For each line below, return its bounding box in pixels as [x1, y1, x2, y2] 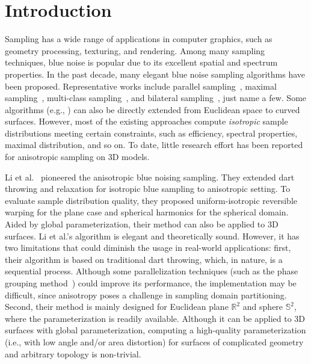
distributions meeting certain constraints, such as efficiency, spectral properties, [5, 126, 298, 139]
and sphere [242, 300, 283, 313]
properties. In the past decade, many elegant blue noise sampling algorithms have [5, 67, 306, 80]
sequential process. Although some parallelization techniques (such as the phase [5, 265, 298, 277]
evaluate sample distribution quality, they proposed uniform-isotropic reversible [5, 194, 298, 206]
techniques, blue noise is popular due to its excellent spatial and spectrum [5, 56, 278, 69]
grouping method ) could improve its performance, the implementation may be [5, 277, 297, 289]
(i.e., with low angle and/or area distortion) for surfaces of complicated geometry [5, 335, 304, 348]
